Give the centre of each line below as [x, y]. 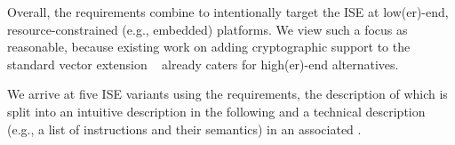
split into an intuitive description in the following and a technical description [216, 111]
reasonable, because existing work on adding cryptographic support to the [209, 47]
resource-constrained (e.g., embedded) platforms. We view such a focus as [208, 29]
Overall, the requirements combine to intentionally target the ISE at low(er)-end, [228, 12]
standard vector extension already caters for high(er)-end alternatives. [203, 64]
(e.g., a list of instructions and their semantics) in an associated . [184, 129]
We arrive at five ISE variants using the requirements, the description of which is [227, 94]
